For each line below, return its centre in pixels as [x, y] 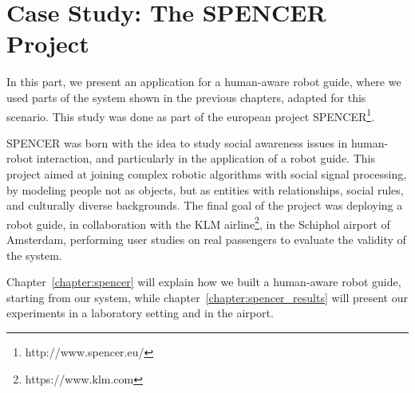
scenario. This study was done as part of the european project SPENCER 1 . [191, 115]
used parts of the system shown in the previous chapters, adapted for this [186, 97]
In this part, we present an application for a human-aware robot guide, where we [204, 82]
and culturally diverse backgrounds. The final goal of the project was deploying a [205, 205]
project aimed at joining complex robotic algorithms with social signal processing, [207, 173]
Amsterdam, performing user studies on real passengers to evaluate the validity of [206, 239]
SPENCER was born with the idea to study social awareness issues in [177, 142]
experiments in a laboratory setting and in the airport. [140, 313]
